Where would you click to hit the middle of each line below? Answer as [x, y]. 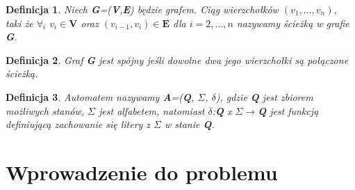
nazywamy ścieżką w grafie [293, 23]
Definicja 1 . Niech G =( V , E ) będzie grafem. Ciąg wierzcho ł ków [142, 9]
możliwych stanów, [45, 110]
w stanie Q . [190, 124]
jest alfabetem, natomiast [152, 110]
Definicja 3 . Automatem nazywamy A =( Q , [100, 96]
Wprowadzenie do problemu [142, 172]
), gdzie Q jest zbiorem [264, 96]
